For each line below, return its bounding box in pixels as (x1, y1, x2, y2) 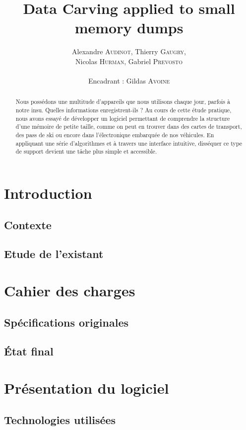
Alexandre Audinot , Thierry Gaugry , (72, 46, 186, 57)
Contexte (4, 217, 52, 232)
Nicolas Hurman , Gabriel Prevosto (75, 56, 183, 66)
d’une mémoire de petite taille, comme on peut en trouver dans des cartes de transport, (15, 122, 242, 131)
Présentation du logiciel (4, 377, 169, 398)
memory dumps (74, 17, 184, 38)
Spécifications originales (4, 314, 129, 330)
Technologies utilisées (4, 412, 116, 427)
